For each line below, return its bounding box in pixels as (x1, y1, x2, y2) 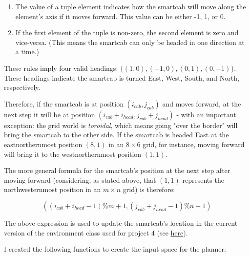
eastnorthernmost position (4, 139, 83, 149)
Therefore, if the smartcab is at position (4, 98, 124, 108)
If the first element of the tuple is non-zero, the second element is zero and (15, 27, 239, 38)
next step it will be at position (4, 109, 95, 119)
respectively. (4, 82, 41, 92)
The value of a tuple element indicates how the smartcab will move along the (15, 1, 246, 11)
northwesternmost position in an (4, 184, 101, 194)
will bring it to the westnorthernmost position (4, 149, 142, 159)
